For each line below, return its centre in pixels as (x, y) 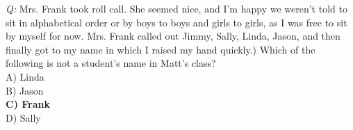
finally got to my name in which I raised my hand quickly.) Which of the (161, 49)
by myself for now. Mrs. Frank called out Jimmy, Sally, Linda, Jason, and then (173, 36)
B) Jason (25, 90)
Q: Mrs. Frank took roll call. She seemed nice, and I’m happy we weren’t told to (176, 8)
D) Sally (23, 117)
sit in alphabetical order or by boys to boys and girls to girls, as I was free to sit (176, 22)
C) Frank (28, 104)
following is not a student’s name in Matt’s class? (111, 63)
